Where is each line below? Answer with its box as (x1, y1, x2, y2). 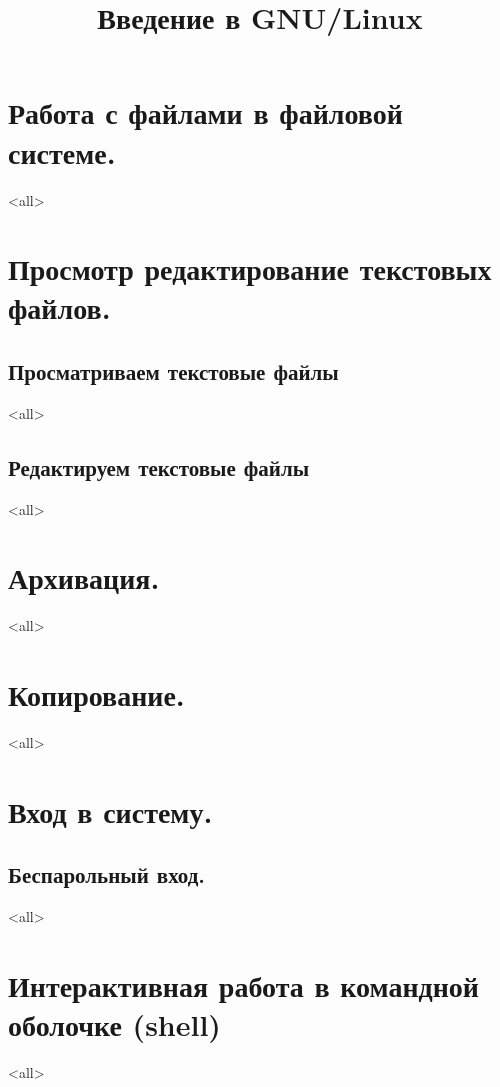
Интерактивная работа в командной (8, 965, 479, 1006)
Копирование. (8, 674, 185, 715)
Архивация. (8, 557, 160, 598)
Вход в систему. (8, 790, 213, 831)
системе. (8, 131, 116, 172)
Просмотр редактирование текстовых (8, 248, 492, 289)
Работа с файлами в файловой (8, 92, 403, 133)
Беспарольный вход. (8, 859, 206, 890)
